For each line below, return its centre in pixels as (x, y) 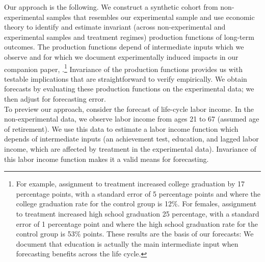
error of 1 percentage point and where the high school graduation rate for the (137, 223)
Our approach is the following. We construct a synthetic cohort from (111, 7)
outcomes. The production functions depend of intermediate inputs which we (124, 47)
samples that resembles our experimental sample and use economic (151, 17)
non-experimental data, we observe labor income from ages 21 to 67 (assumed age (132, 119)
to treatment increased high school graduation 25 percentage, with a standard (138, 213)
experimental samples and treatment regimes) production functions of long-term (129, 37)
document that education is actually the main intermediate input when (127, 243)
